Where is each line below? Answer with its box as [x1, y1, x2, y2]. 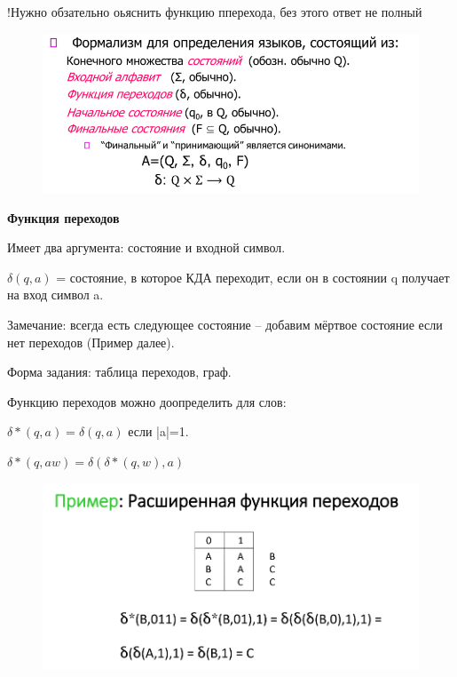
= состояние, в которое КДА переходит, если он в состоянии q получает [56, 267, 450, 286]
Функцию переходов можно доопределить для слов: [7, 392, 287, 410]
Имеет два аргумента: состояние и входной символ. [7, 238, 286, 257]
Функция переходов [7, 208, 120, 227]
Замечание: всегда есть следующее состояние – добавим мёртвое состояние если [7, 315, 443, 334]
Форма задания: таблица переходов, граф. [7, 362, 232, 381]
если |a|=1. [128, 422, 189, 441]
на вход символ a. [7, 285, 104, 304]
